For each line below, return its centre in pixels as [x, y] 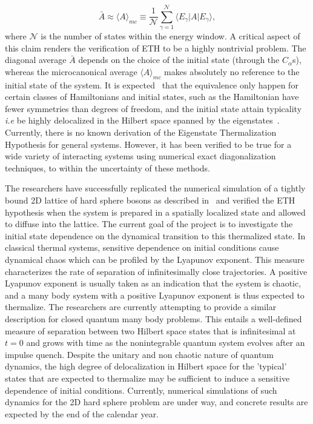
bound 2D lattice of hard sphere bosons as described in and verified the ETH [150, 200]
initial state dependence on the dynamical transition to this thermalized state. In [155, 235]
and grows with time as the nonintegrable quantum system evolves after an [166, 343]
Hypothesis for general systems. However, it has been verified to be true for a [148, 144]
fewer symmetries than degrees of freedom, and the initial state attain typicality [153, 108]
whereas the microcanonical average [71, 71]
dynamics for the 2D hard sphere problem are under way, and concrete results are [156, 402]
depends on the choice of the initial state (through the [179, 60]
